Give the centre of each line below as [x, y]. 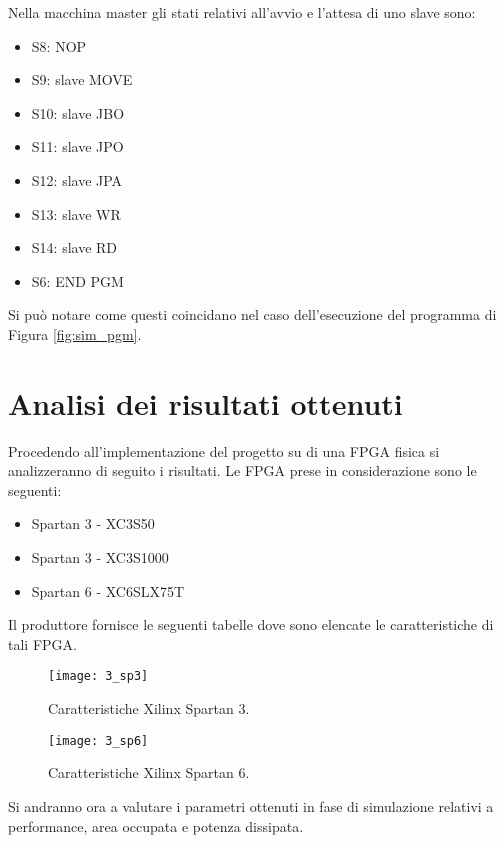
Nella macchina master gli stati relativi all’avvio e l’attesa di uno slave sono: [242, 12]
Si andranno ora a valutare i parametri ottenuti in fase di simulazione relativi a [251, 805]
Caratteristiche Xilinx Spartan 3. [149, 708]
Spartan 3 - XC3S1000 [100, 557]
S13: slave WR [76, 213]
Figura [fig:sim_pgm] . [75, 333]
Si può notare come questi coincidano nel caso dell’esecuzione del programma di [252, 314]
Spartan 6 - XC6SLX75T [108, 590]
